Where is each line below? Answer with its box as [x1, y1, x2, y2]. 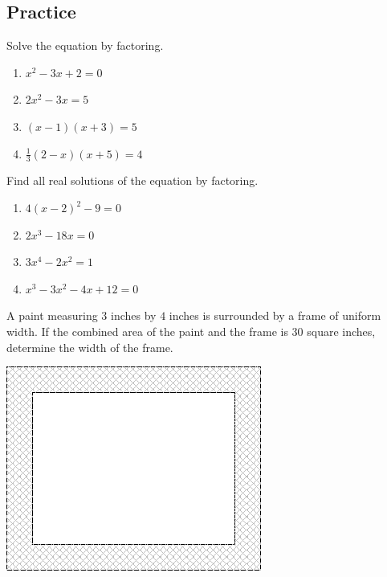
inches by [111, 307, 157, 324]
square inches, [307, 322, 376, 339]
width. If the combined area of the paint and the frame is [6, 322, 288, 339]
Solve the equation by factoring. [6, 37, 164, 54]
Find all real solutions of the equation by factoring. [6, 172, 259, 189]
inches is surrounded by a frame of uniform [169, 307, 381, 324]
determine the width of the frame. [6, 338, 173, 355]
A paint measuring [6, 307, 98, 324]
